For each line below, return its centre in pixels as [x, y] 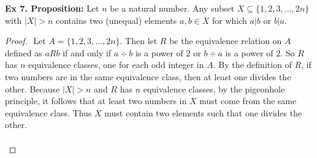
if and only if [87, 52]
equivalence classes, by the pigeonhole [214, 88]
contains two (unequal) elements [116, 20]
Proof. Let [25, 41]
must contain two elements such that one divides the [203, 112]
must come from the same [248, 101]
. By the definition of [252, 65]
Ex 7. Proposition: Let [52, 8]
